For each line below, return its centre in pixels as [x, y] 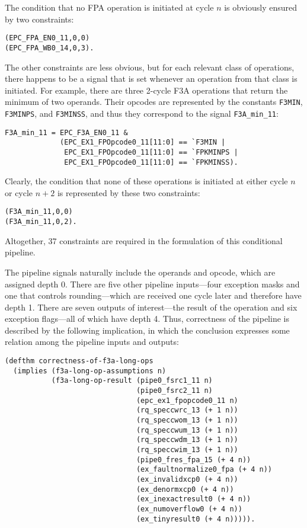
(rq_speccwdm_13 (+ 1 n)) [187, 440]
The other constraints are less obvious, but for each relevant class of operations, [150, 67]
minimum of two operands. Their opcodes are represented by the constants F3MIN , [154, 102]
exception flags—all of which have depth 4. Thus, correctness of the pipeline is [147, 319]
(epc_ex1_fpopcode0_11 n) [187, 400]
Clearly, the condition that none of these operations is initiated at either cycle [146, 181]
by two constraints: [39, 19]
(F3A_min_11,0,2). [41, 222]
